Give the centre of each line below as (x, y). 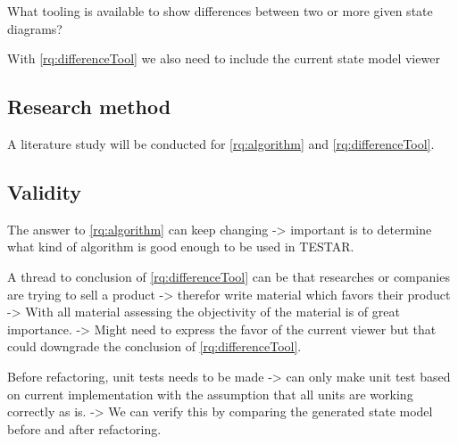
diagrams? (35, 28)
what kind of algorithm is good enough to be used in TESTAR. (181, 247)
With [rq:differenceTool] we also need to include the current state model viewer (224, 58)
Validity (44, 191)
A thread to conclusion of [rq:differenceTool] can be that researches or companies (229, 276)
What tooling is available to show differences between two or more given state (220, 11)
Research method (89, 107)
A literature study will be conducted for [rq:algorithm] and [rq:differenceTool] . (221, 143)
